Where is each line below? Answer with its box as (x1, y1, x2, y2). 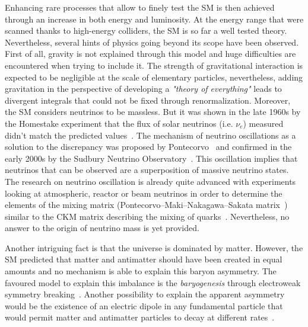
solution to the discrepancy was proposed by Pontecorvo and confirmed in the (5, 140, 292, 153)
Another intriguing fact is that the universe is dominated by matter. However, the (5, 241, 303, 254)
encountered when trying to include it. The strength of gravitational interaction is (5, 59, 303, 71)
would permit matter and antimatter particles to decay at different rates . (5, 311, 275, 323)
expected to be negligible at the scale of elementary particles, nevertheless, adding (5, 70, 303, 83)
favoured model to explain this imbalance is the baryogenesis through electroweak (5, 276, 301, 288)
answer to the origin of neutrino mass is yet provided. (5, 222, 199, 234)
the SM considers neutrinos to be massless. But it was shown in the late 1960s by (5, 105, 301, 118)
